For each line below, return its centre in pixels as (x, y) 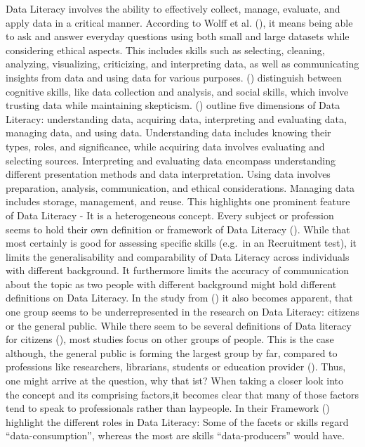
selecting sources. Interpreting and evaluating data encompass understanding (171, 160)
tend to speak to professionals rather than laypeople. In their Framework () (168, 408)
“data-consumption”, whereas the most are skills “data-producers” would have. (175, 435)
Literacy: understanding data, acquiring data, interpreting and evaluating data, (176, 118)
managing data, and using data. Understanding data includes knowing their (168, 132)
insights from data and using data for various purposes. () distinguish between (174, 77)
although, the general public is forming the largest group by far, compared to (172, 352)
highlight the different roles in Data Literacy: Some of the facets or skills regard (177, 421)
